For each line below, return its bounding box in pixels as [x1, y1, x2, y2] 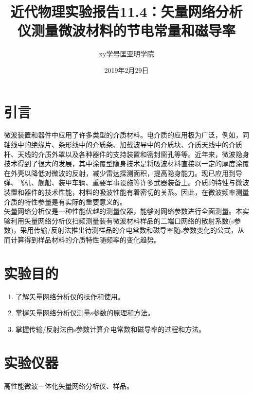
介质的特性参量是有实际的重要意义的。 [4, 196, 126, 206]
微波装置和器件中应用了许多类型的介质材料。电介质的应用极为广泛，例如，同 [4, 130, 249, 140]
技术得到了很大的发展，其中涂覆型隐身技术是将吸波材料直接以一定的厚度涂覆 [4, 158, 249, 169]
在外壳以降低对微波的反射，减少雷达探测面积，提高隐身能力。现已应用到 [4, 168, 235, 178]
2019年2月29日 [104, 65, 149, 75]
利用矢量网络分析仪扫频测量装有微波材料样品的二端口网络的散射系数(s [10, 215, 234, 225]
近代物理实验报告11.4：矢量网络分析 [10, 1, 243, 21]
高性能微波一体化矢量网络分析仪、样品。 [4, 380, 133, 391]
